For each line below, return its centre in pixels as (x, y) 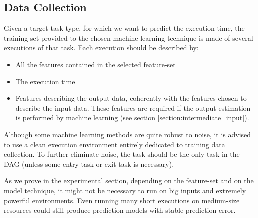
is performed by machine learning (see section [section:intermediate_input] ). (132, 117)
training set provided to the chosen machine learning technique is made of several (129, 38)
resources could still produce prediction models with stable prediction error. (120, 210)
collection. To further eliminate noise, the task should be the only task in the (122, 154)
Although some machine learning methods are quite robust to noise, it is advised (128, 134)
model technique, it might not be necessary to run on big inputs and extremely (125, 190)
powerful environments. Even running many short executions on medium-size (122, 200)
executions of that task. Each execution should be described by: (101, 48)
